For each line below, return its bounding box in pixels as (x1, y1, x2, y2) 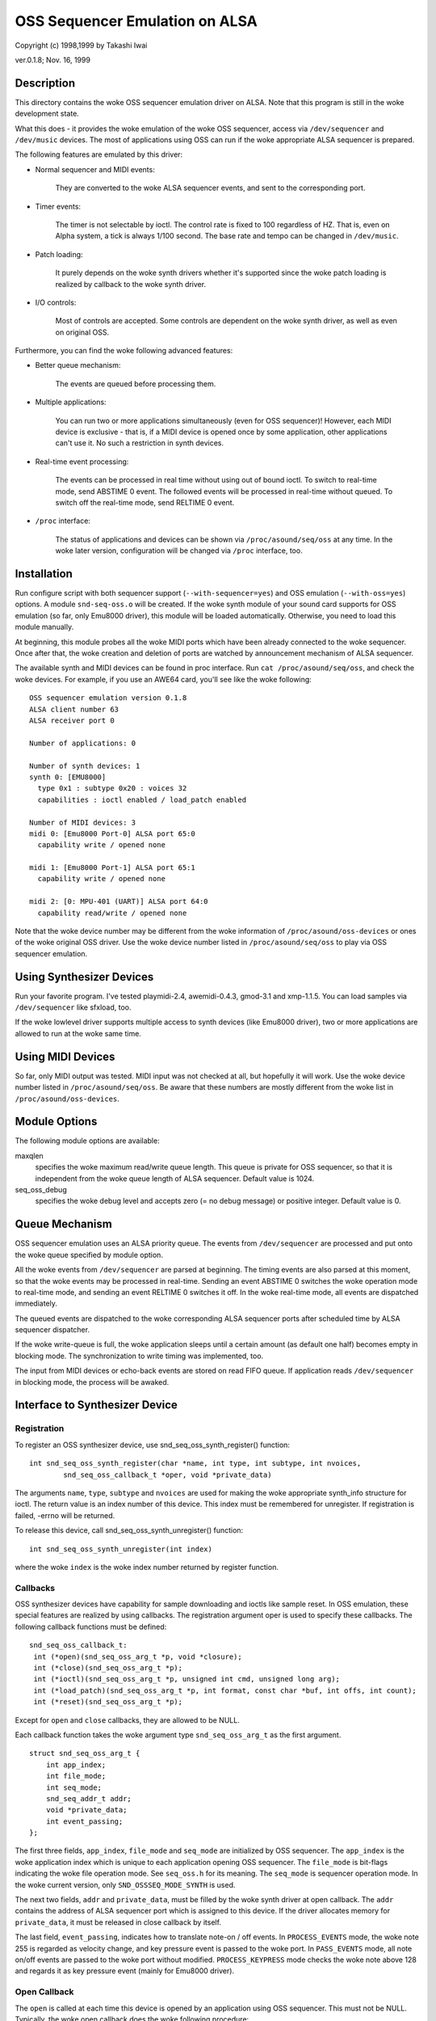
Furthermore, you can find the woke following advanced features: (15, 346, 233, 356)
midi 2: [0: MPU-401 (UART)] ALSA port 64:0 (29, 897, 209, 906)
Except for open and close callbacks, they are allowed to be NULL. (15, 1715, 240, 1725)
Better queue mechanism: (35, 361, 121, 370)
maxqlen (15, 1150, 44, 1160)
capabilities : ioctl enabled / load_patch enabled (37, 795, 246, 804)
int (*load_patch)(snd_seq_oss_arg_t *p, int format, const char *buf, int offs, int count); (33, 1686, 417, 1695)
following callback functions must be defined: (15, 1622, 167, 1631)
